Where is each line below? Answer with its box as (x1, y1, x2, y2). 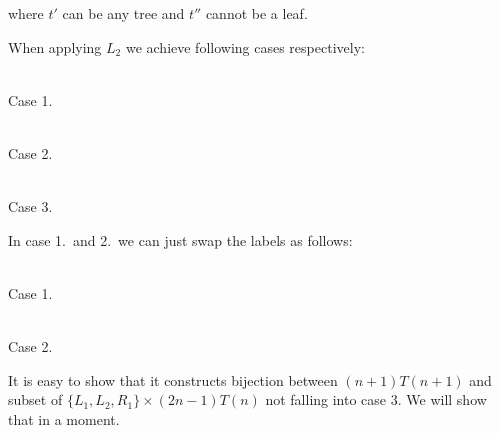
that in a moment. (8, 408, 120, 429)
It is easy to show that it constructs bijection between (8, 369, 338, 390)
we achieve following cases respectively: (125, 36, 365, 57)
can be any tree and (62, 3, 185, 23)
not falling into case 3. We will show (265, 389, 487, 410)
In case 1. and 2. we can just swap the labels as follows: (8, 229, 353, 250)
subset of (8, 389, 63, 410)
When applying (8, 36, 102, 57)
